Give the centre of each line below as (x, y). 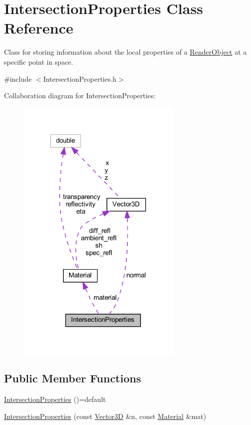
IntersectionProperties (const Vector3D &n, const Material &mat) (105, 416)
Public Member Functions (72, 378)
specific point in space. (39, 61)
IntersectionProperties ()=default (55, 399)
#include (18, 78)
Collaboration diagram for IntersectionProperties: (80, 95)
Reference (39, 28)
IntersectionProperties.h (80, 78)
